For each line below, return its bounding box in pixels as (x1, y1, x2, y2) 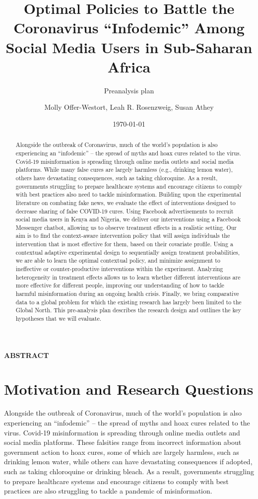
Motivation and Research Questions (4, 379, 254, 399)
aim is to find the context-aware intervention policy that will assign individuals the (15, 231, 230, 240)
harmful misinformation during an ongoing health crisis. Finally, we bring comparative (15, 289, 239, 298)
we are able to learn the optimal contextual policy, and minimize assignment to (15, 256, 220, 265)
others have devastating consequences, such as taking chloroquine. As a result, (15, 173, 218, 182)
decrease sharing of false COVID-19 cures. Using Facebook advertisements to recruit (15, 207, 234, 215)
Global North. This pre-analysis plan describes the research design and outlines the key (15, 306, 242, 314)
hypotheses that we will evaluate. (15, 314, 101, 323)
